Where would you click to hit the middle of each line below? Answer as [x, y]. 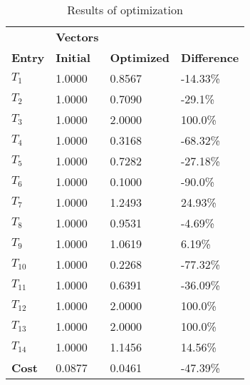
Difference [210, 57]
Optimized [140, 57]
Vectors [77, 37]
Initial [73, 57]
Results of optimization [125, 10]
